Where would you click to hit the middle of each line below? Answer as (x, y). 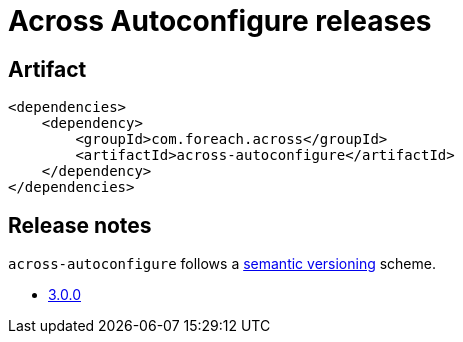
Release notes (80, 225)
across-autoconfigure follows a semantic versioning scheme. (222, 264)
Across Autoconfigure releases (220, 21)
